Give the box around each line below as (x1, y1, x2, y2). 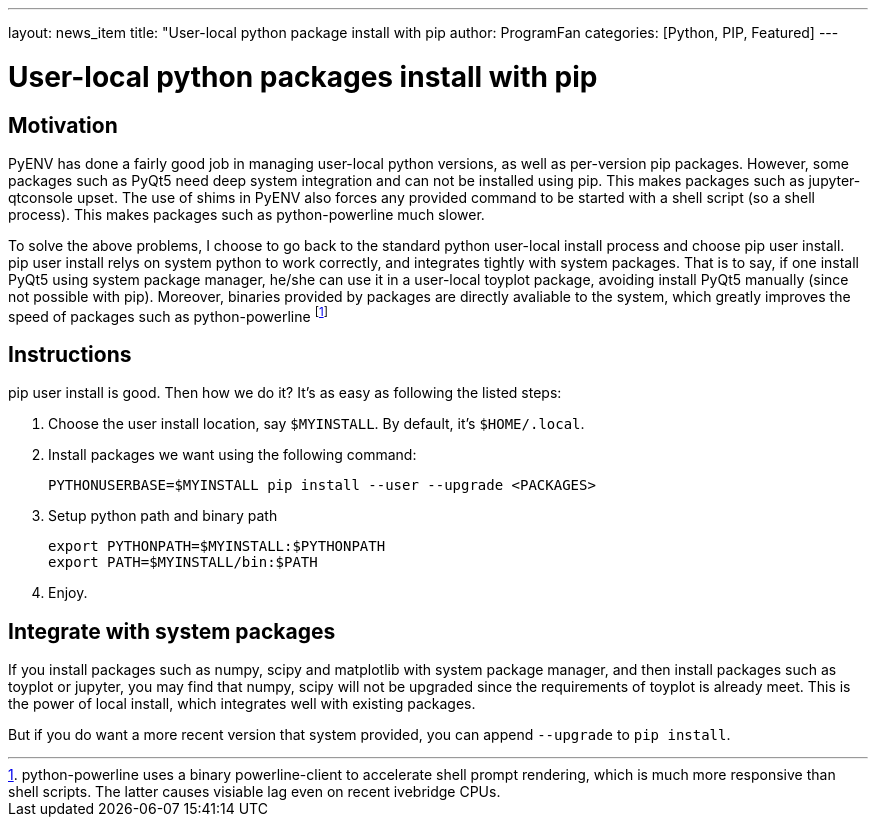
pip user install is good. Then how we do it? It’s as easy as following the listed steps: (8, 384, 562, 402)
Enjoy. (48, 584, 88, 602)
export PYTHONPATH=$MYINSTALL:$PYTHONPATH (48, 538, 386, 555)
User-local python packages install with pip (8, 59, 598, 94)
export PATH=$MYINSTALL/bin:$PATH (48, 554, 318, 571)
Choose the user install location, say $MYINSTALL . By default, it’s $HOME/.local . (48, 415, 585, 433)
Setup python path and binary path (48, 507, 278, 525)
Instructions (8, 342, 132, 367)
